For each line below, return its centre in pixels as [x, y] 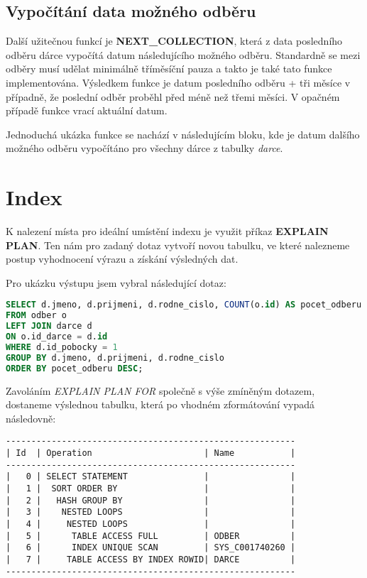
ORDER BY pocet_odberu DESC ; [75, 368]
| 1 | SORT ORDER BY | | [151, 488]
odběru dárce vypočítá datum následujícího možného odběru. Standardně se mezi [183, 54]
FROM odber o [36, 316]
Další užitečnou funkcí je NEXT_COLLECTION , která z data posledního [174, 41]
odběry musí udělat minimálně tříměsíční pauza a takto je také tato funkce [169, 69]
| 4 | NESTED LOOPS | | [151, 524]
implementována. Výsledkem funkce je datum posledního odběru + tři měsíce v [178, 82]
